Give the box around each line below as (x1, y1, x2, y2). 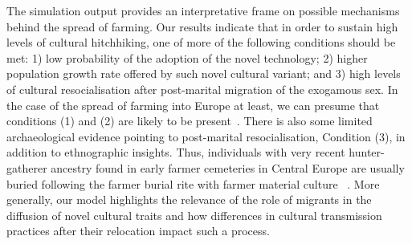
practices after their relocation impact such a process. (6, 222, 270, 239)
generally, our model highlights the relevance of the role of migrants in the (6, 191, 372, 208)
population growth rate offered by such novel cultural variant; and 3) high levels (6, 65, 401, 82)
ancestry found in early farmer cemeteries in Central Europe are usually (51, 159, 405, 176)
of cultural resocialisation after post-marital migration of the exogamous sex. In (6, 80, 398, 97)
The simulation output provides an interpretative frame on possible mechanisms (6, 2, 400, 18)
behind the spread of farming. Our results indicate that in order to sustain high (6, 18, 398, 35)
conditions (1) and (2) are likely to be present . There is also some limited (6, 112, 373, 129)
